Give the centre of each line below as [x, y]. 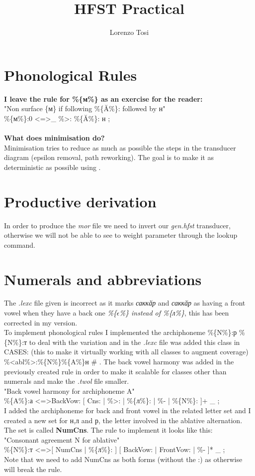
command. [20, 244]
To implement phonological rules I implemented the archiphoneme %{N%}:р [121, 332]
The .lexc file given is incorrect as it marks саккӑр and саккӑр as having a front [125, 303]
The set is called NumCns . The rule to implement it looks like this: [108, 430]
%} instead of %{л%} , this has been [174, 313]
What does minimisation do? [54, 138]
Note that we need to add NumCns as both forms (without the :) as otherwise [123, 459]
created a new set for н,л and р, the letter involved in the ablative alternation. [123, 420]
